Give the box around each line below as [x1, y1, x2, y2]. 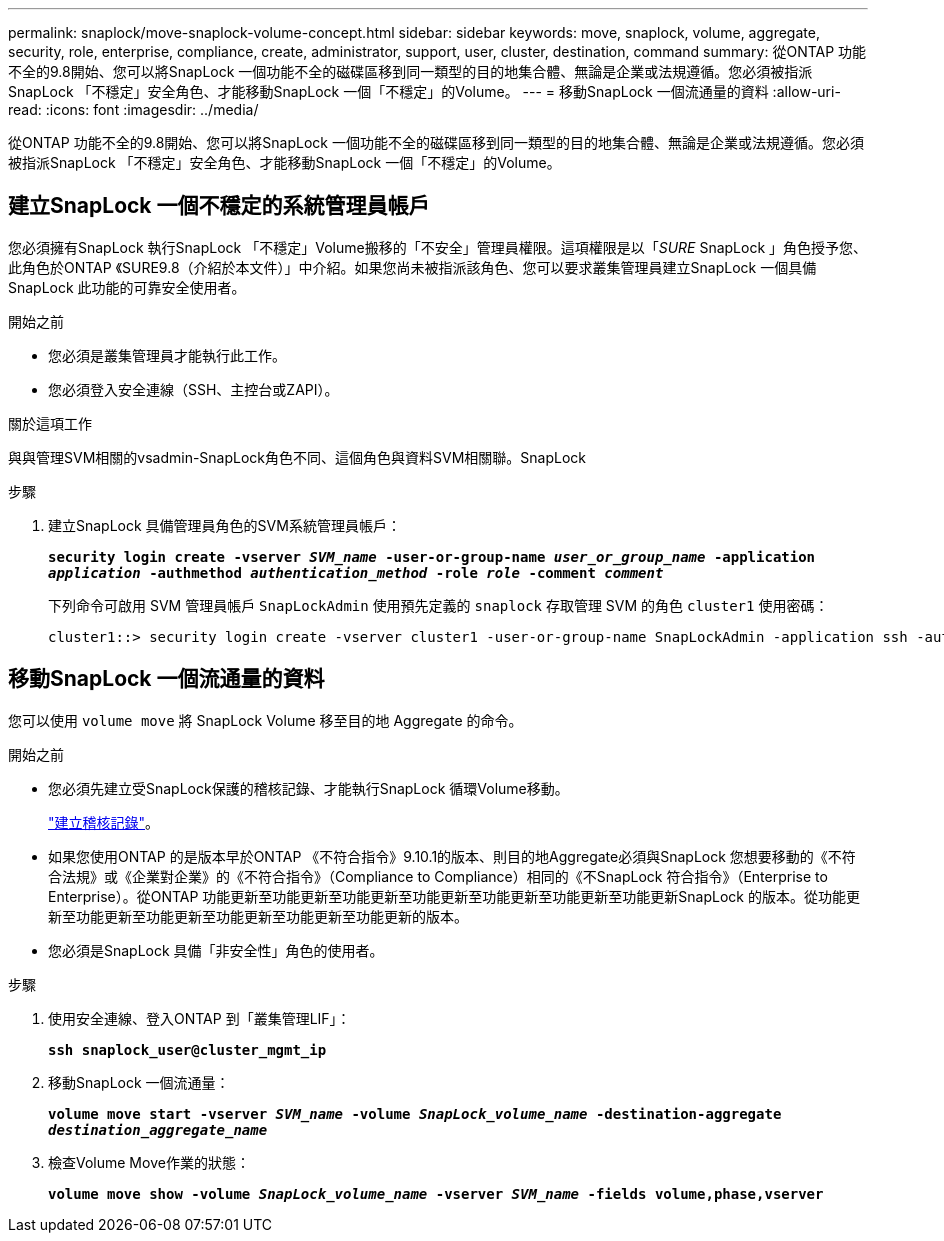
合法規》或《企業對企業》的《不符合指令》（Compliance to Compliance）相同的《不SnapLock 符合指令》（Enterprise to [48, 867, 828, 885]
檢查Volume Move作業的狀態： [48, 1153, 250, 1171]
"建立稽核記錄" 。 [48, 813, 160, 831]
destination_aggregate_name [48, 1121, 268, 1138]
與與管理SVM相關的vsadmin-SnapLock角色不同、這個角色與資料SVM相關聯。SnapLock [8, 448, 586, 466]
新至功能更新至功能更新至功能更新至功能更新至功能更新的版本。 [48, 907, 468, 925]
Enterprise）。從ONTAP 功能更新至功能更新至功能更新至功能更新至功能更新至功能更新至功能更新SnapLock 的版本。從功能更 [48, 887, 860, 905]
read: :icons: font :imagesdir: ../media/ [8, 101, 259, 118]
